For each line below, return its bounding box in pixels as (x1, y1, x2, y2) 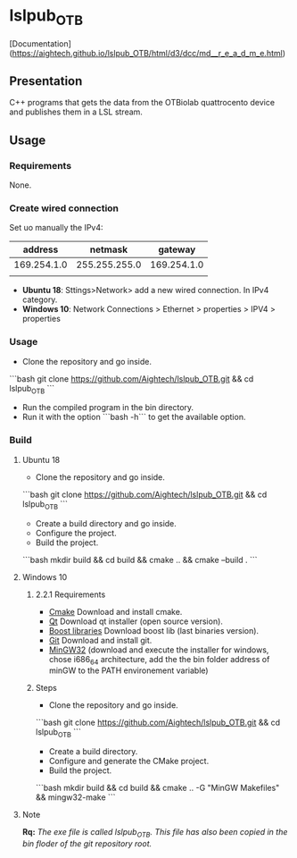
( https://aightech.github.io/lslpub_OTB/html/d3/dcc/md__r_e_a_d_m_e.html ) (9, 47, 286, 58)
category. (21, 294, 58, 305)
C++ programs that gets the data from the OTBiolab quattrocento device (9, 97, 275, 108)
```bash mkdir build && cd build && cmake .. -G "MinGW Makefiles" (35, 783, 280, 794)
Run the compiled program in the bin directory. (21, 402, 194, 413)
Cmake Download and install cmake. (48, 606, 183, 617)
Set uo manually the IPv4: (9, 223, 104, 233)
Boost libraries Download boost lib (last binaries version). (48, 625, 260, 635)
